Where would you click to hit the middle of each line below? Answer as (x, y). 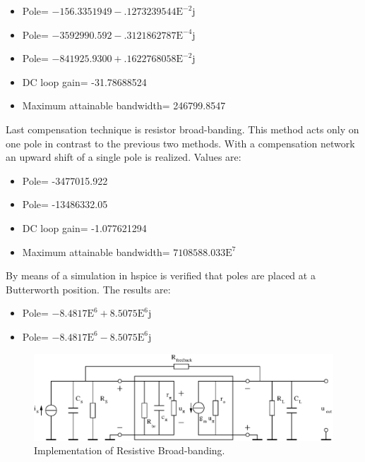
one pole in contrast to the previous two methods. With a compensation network (180, 143)
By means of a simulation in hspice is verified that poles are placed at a (161, 275)
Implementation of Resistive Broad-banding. (130, 450)
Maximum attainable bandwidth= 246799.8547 (124, 105)
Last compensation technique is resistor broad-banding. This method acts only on (182, 129)
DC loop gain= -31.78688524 (84, 81)
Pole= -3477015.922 (65, 180)
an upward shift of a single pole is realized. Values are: (124, 157)
